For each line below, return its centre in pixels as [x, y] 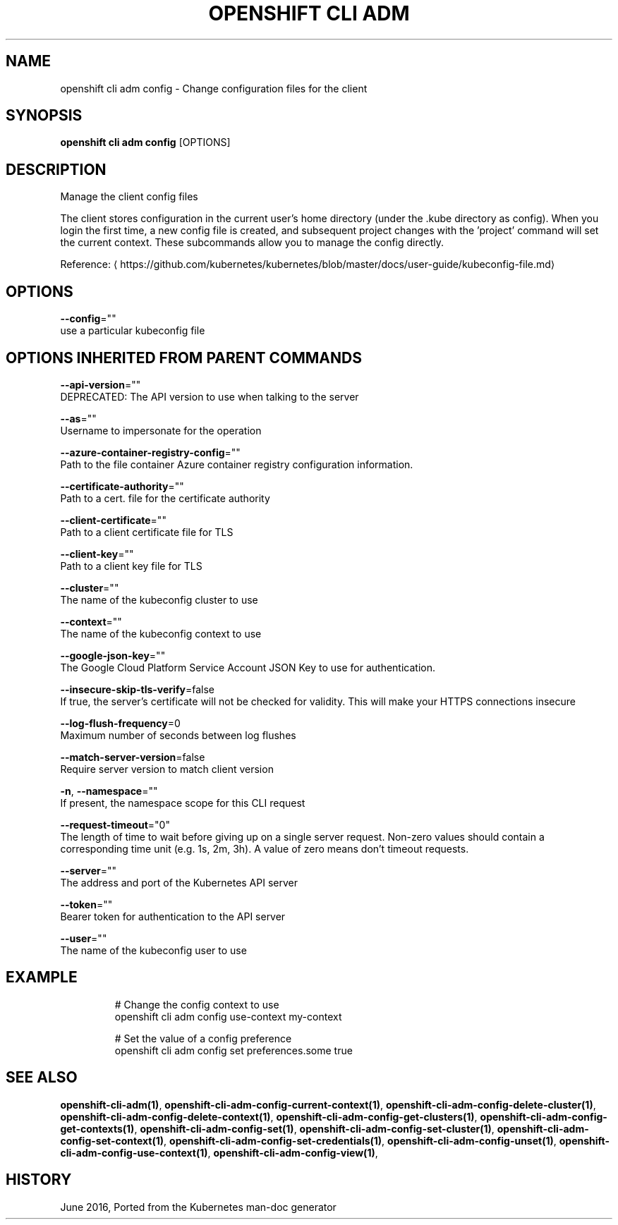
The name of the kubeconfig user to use [153, 950]
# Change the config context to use [197, 1004]
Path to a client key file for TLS [131, 566]
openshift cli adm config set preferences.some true [234, 1050]
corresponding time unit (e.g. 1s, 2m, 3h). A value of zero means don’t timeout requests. [265, 848]
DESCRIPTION [56, 169]
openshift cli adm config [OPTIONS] [145, 142]
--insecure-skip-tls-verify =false [137, 689]
